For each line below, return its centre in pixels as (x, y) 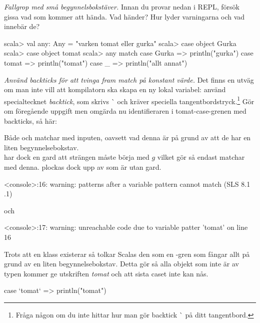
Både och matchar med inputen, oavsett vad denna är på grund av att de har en (127, 137)
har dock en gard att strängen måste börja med (77, 157)
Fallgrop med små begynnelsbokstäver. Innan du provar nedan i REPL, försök (122, 7)
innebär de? (22, 26)
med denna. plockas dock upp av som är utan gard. (83, 167)
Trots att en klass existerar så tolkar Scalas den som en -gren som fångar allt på (127, 254)
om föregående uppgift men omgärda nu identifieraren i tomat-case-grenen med (125, 111)
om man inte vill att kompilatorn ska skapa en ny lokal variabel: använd (115, 89)
